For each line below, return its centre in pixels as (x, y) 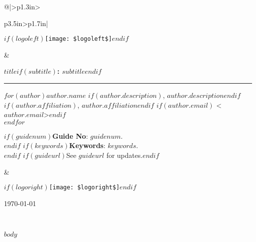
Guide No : (70, 136)
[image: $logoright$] (84, 188)
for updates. (125, 155)
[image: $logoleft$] (79, 39)
